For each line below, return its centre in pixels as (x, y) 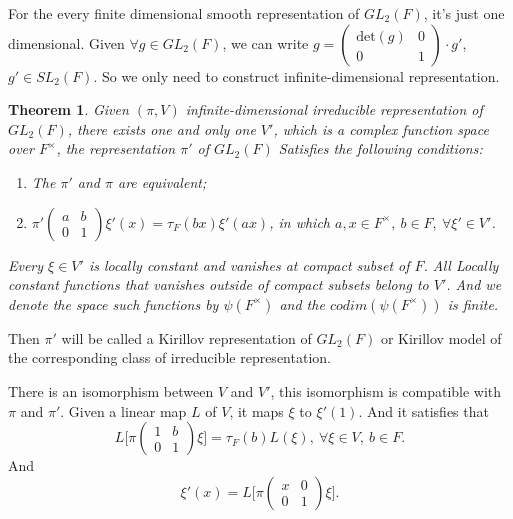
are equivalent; (162, 181)
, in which (299, 221)
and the (302, 303)
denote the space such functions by (113, 303)
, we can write (265, 42)
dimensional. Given (66, 42)
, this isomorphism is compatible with (386, 390)
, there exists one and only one (161, 128)
